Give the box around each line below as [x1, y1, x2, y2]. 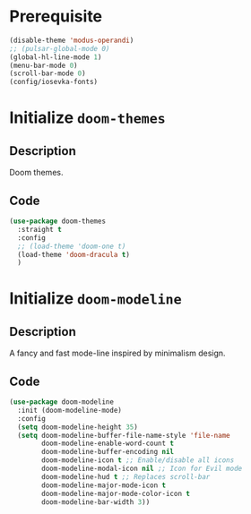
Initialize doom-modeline [9, 288, 182, 309]
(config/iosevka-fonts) [9, 78, 99, 87]
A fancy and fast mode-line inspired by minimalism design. [9, 347, 226, 359]
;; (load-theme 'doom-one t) [17, 242, 126, 251]
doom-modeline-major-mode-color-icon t [41, 489, 191, 498]
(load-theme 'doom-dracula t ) [17, 250, 130, 259]
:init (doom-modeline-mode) [17, 406, 123, 415]
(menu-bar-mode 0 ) [9, 61, 78, 70]
